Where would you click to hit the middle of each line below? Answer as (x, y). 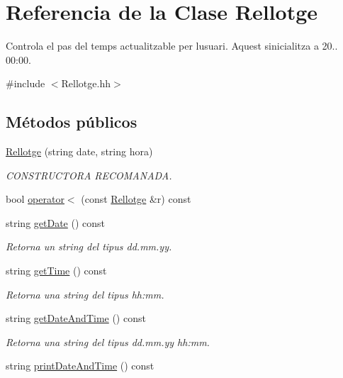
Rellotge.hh (86, 83)
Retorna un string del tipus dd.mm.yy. (89, 246)
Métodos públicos (72, 122)
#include (26, 83)
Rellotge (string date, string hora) (79, 151)
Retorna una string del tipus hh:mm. (85, 294)
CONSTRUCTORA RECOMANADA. (89, 175)
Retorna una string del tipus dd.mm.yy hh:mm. (108, 341)
